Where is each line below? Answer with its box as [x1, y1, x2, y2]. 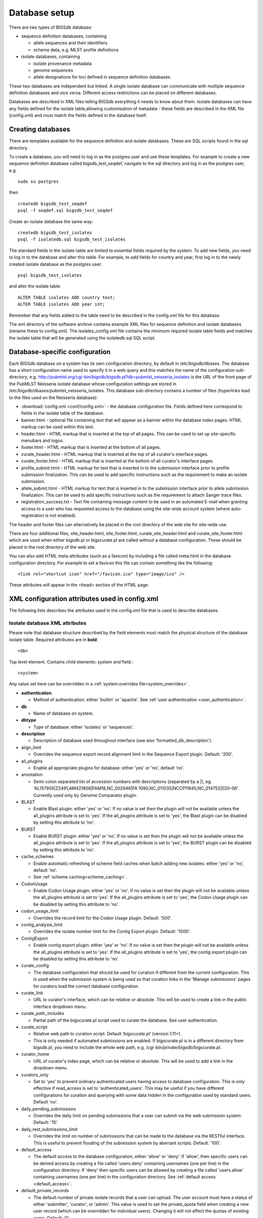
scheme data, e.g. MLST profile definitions [33, 47, 119, 53]
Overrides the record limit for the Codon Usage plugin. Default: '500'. [33, 915, 172, 921]
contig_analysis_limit [21, 922, 63, 928]
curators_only [21, 1072, 49, 1078]
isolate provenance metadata [33, 60, 92, 66]
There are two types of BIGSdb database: [9, 24, 93, 30]
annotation [21, 772, 43, 778]
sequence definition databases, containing [21, 33, 107, 39]
